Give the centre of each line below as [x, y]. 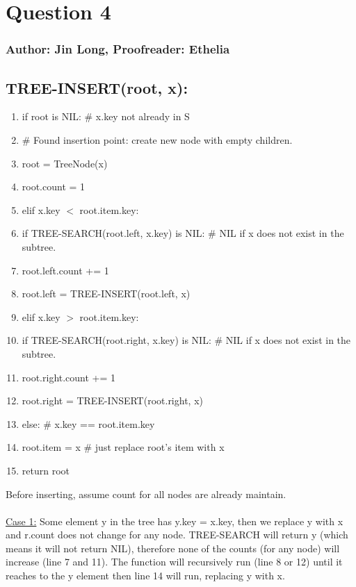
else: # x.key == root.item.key [88, 423]
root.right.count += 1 [69, 377]
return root [46, 470]
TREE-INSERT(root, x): [97, 87]
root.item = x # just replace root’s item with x [123, 447]
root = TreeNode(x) [65, 163]
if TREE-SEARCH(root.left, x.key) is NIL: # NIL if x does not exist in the [183, 233]
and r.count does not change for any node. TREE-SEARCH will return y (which [177, 535]
